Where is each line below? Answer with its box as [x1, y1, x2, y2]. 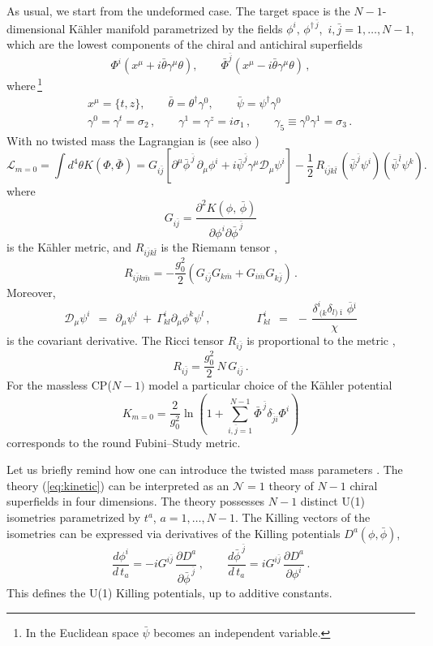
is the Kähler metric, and [6, 238, 132, 255]
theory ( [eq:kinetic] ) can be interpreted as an [6, 476, 229, 493]
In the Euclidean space [25, 623, 139, 640]
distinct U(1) [300, 493, 365, 510]
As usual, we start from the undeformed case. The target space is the [6, 2, 350, 19]
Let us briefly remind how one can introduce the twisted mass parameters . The [6, 461, 403, 478]
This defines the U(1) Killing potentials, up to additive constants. [6, 584, 332, 601]
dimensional [6, 19, 66, 37]
